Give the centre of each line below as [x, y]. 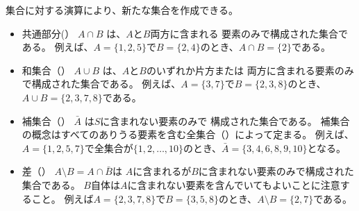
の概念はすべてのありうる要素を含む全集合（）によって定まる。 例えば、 [188, 134]
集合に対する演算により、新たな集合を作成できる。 [122, 10]
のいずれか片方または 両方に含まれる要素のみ [250, 70]
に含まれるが [162, 171]
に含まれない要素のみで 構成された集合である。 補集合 [225, 120]
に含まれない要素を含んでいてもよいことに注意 [234, 184]
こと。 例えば [62, 198]
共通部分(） [48, 33]
